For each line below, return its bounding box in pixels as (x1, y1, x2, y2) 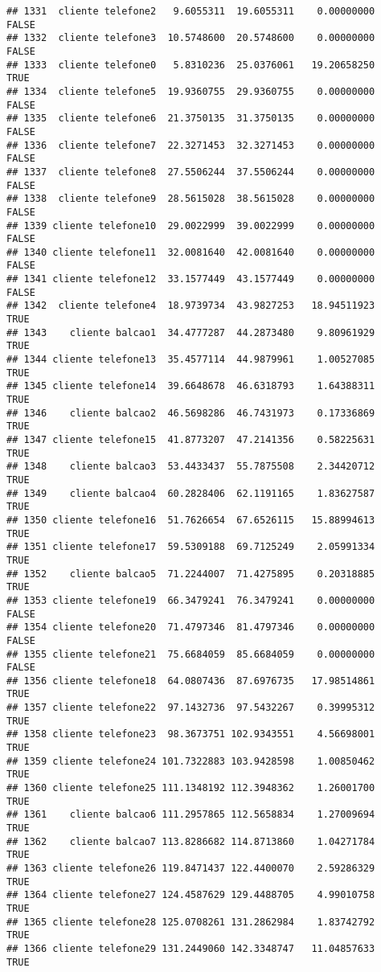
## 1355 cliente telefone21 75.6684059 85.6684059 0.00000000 (6, 648, 375, 660)
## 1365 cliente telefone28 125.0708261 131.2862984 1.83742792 (6, 916, 375, 928)
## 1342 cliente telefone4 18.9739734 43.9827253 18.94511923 (6, 300, 375, 312)
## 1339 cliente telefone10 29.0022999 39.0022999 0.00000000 (6, 219, 375, 232)
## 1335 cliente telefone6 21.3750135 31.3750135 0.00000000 (6, 113, 375, 125)
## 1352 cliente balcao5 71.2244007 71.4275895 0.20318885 (6, 568, 375, 580)
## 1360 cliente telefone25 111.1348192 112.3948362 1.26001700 (6, 782, 375, 794)
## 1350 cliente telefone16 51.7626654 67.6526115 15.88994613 (6, 514, 375, 526)
